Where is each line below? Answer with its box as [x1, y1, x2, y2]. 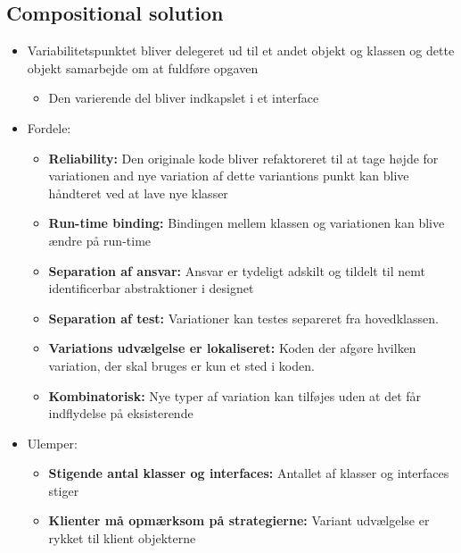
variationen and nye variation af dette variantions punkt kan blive [48, 166, 409, 185]
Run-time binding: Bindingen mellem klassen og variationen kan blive [48, 214, 445, 232]
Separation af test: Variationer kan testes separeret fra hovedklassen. [48, 308, 439, 327]
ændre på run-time [48, 230, 152, 249]
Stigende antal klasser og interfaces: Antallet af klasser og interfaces [48, 464, 449, 482]
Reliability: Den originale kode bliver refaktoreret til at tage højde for [48, 148, 439, 167]
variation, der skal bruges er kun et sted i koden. [48, 356, 315, 374]
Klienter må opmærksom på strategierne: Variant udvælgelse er [48, 511, 430, 530]
